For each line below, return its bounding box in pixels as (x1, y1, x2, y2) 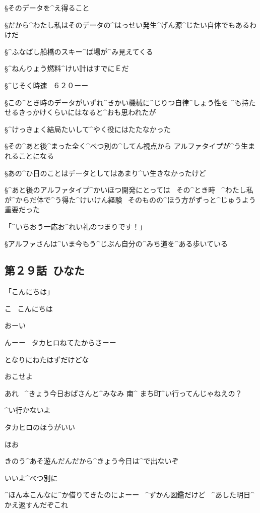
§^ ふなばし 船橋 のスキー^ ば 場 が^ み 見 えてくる (5, 46, 153, 56)
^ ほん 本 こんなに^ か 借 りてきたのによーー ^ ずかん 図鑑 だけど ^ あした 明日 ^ (5, 489, 254, 500)
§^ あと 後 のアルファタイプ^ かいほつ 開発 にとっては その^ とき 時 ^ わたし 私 (5, 184, 253, 195)
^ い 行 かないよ (5, 405, 51, 415)
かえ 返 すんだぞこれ (5, 499, 68, 510)
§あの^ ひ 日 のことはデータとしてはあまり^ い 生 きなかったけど (5, 167, 206, 178)
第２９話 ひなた (5, 263, 85, 278)
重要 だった (5, 204, 40, 215)
